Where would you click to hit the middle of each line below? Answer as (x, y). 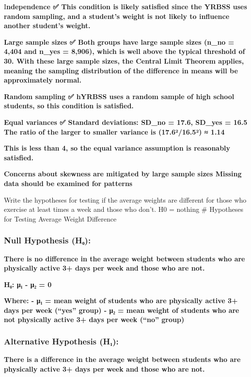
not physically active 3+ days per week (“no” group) (94, 319)
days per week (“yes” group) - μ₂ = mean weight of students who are (122, 310)
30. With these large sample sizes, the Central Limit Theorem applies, (124, 60)
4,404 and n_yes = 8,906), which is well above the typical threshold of (125, 51)
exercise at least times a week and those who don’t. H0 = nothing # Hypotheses (124, 209)
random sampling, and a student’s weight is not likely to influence (117, 16)
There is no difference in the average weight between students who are (125, 258)
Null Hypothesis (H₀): (47, 240)
